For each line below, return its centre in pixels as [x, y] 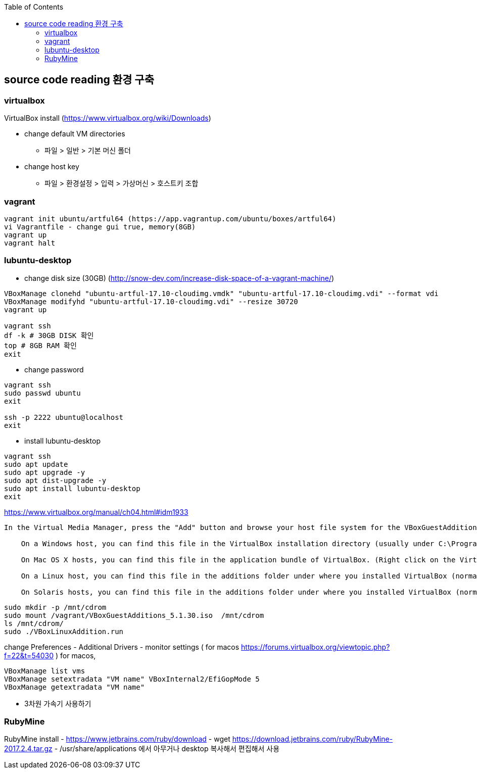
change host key [52, 167]
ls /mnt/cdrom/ [34, 623]
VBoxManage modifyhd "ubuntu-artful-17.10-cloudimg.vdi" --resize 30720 [151, 301]
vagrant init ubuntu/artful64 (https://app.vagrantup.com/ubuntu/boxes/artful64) [170, 219]
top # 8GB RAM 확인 [40, 345]
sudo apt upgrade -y [45, 472]
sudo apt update [36, 464]
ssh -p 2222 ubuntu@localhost [64, 417]
